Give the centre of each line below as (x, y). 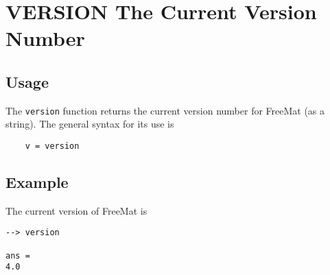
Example (37, 182)
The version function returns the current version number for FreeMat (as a (165, 110)
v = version (52, 146)
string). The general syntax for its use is (90, 124)
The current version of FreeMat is (76, 210)
